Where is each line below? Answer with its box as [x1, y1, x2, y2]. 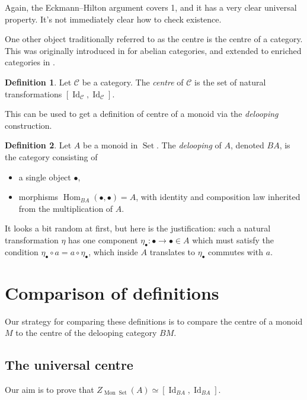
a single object [18, 170, 71, 183]
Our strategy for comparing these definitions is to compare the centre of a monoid [5, 315, 303, 327]
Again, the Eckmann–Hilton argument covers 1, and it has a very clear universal [5, 1, 297, 13]
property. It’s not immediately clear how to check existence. [5, 12, 222, 25]
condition [5, 245, 39, 258]
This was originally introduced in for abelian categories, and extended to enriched [5, 44, 302, 56]
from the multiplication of [18, 202, 113, 214]
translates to [149, 245, 196, 258]
